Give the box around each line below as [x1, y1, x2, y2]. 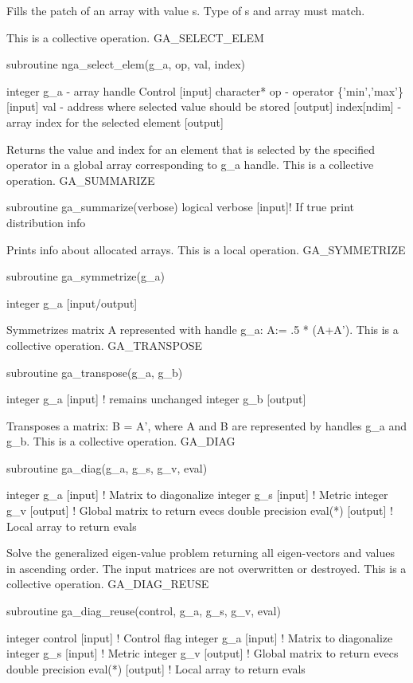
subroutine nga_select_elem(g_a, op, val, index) [6, 56, 246, 73]
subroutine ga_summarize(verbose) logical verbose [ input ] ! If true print [6, 198, 354, 215]
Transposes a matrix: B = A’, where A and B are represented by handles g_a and [6, 417, 407, 434]
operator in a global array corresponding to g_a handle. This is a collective [6, 156, 374, 173]
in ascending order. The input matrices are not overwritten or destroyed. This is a [6, 559, 407, 576]
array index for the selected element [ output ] [6, 113, 224, 130]
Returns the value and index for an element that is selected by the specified [6, 140, 375, 157]
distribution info [6, 214, 86, 230]
